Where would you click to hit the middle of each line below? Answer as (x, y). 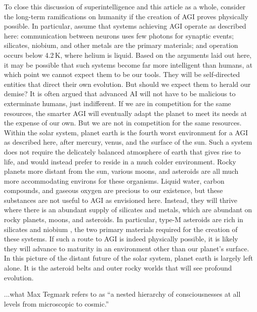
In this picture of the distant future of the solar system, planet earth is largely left (128, 258)
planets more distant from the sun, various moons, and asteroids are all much (121, 171)
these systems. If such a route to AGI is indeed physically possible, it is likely (121, 239)
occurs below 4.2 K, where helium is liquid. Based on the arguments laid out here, (128, 55)
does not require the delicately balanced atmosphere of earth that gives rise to (122, 151)
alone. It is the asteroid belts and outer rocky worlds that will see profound (118, 268)
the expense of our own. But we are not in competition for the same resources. (123, 123)
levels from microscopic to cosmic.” (57, 303)
